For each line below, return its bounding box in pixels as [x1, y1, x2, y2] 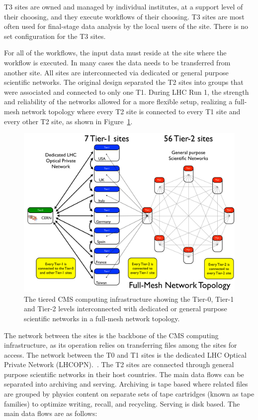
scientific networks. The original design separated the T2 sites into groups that [4, 77, 244, 87]
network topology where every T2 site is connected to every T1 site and [21, 106, 241, 116]
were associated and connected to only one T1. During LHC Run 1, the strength [4, 86, 249, 97]
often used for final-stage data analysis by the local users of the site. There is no [4, 21, 249, 31]
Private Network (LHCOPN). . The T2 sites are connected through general [4, 359, 234, 370]
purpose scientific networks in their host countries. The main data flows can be [4, 369, 244, 379]
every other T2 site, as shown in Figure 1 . [4, 116, 133, 126]
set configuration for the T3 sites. [4, 30, 106, 41]
